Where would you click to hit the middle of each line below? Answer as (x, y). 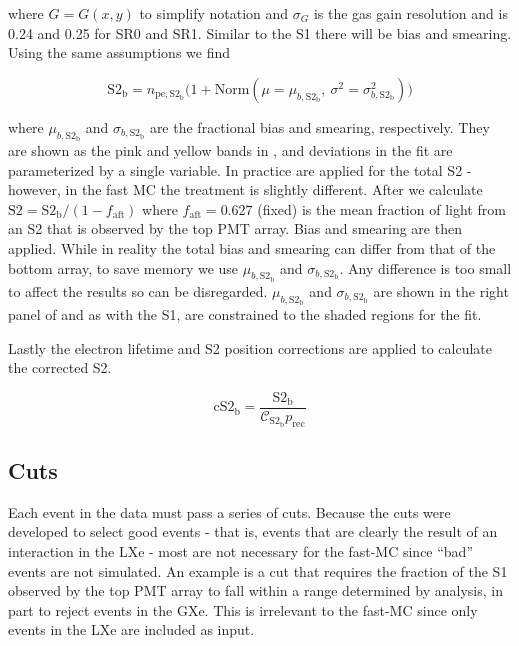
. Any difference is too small (425, 267)
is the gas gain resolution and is (410, 13)
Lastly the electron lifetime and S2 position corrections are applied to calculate (250, 347)
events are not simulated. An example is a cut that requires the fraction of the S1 (258, 570)
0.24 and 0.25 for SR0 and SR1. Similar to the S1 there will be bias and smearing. (260, 32)
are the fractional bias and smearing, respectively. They (319, 126)
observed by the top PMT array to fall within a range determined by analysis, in (255, 590)
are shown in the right (441, 290)
